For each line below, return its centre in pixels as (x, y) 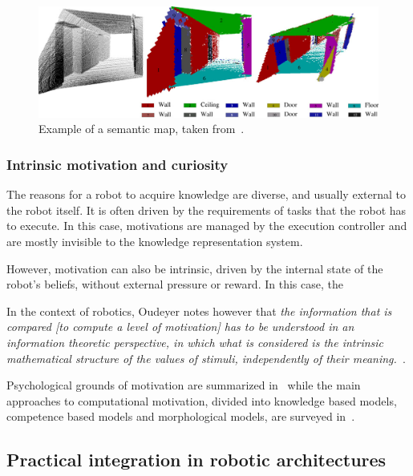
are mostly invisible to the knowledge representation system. (155, 242)
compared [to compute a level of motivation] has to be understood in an (180, 327)
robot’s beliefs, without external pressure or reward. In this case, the (175, 284)
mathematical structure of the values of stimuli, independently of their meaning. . (206, 358)
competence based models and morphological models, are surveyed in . (181, 416)
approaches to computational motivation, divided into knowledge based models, (202, 400)
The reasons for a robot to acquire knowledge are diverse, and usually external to (206, 194)
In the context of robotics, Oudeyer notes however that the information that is (199, 311)
